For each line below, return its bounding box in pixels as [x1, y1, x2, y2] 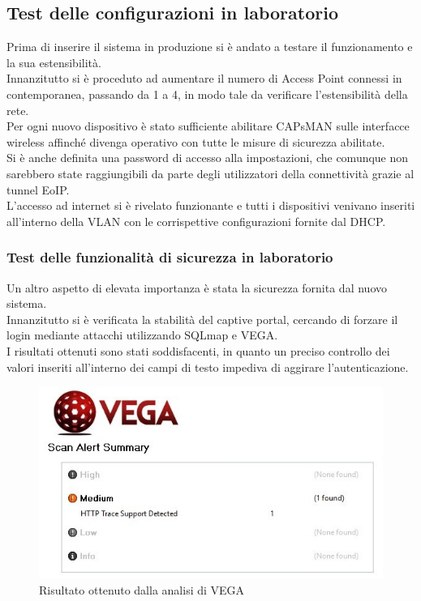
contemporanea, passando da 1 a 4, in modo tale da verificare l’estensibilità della [6, 85, 408, 102]
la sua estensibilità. [6, 53, 101, 70]
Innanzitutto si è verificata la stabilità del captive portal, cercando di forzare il [6, 310, 398, 327]
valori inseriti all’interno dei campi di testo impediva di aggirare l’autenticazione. [6, 358, 409, 375]
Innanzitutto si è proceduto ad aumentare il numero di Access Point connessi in [6, 70, 402, 87]
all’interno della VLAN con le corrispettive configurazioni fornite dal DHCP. [6, 212, 386, 229]
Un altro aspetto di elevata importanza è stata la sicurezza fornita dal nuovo [6, 279, 387, 296]
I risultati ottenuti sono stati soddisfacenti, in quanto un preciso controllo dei [6, 342, 390, 359]
